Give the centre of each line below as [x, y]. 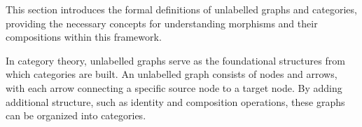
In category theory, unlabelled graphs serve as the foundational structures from [175, 60]
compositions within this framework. [84, 37]
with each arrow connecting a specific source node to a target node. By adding [174, 87]
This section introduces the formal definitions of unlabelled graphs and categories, [181, 9]
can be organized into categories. [76, 115]
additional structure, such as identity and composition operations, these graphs [175, 101]
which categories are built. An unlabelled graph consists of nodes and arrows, [172, 74]
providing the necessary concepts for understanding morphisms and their [162, 23]
